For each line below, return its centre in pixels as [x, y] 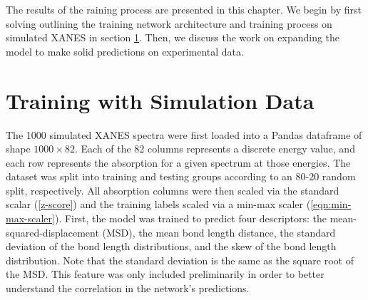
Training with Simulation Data [160, 100]
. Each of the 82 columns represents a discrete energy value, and [215, 149]
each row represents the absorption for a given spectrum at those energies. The [178, 162]
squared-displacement [52, 232]
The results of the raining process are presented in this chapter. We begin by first [184, 9]
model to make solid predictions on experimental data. [125, 51]
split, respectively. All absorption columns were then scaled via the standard [173, 190]
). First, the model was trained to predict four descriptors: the [191, 218]
